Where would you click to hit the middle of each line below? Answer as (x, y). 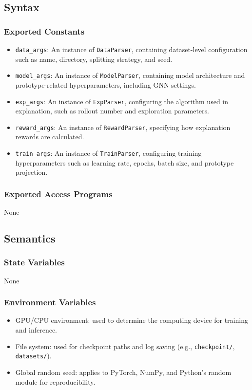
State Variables (34, 262)
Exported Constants (44, 31)
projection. (31, 172)
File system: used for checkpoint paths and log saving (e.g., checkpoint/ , (125, 346)
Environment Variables (50, 302)
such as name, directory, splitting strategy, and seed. (94, 59)
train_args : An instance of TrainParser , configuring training (108, 153)
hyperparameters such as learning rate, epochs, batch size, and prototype (125, 162)
